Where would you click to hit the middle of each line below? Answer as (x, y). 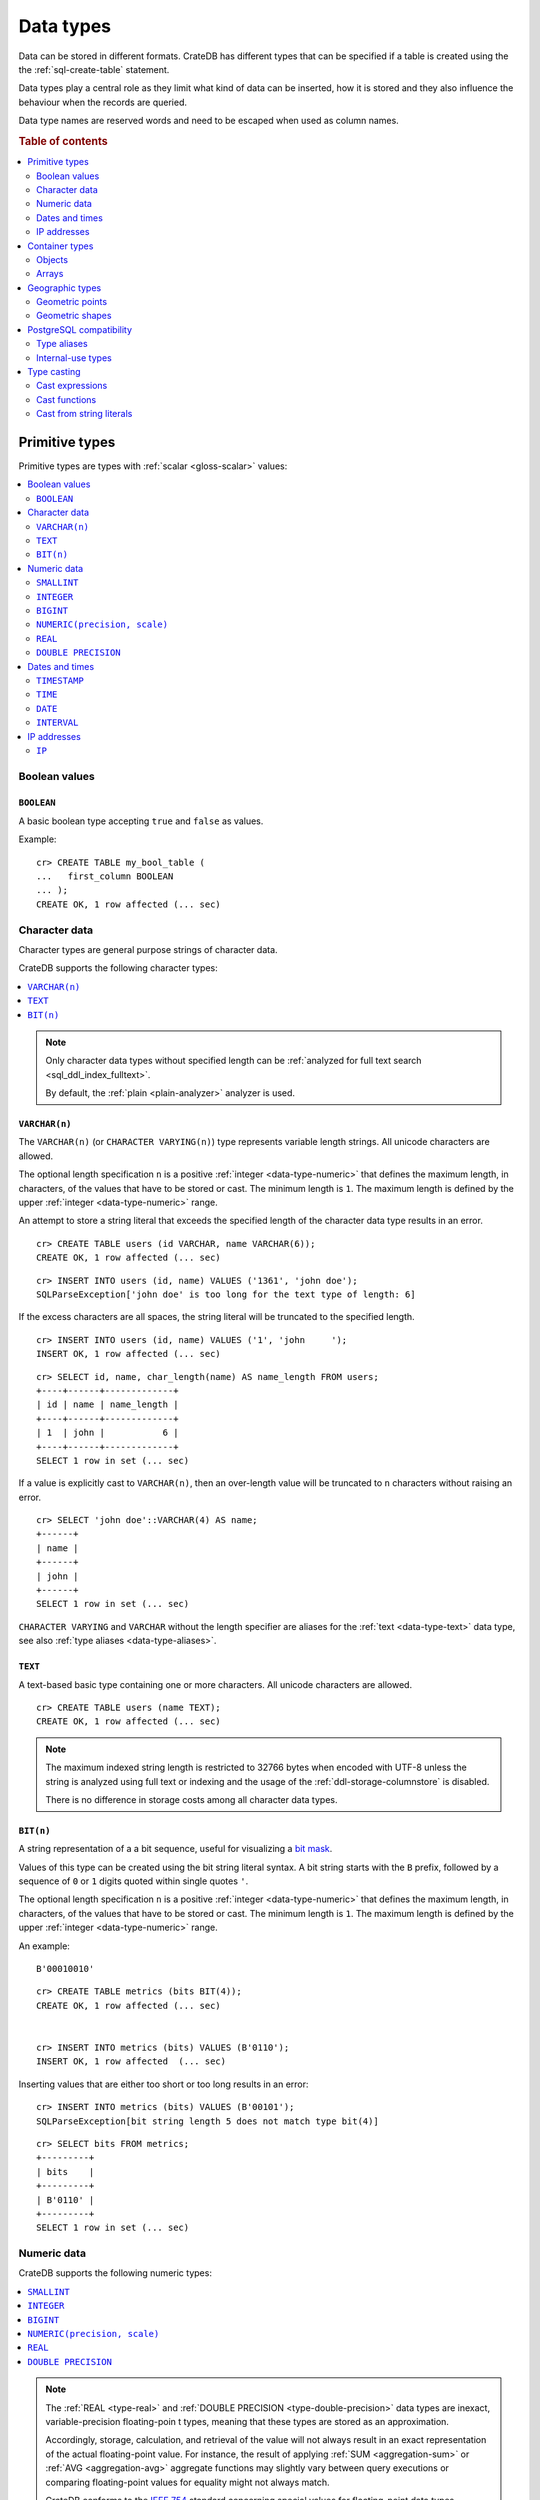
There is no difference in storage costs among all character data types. (191, 1799)
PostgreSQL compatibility (80, 329)
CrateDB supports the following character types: (118, 968)
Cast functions (66, 399)
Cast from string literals (84, 414)
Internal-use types (74, 357)
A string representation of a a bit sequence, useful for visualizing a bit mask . (175, 1849)
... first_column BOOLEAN (105, 876)
